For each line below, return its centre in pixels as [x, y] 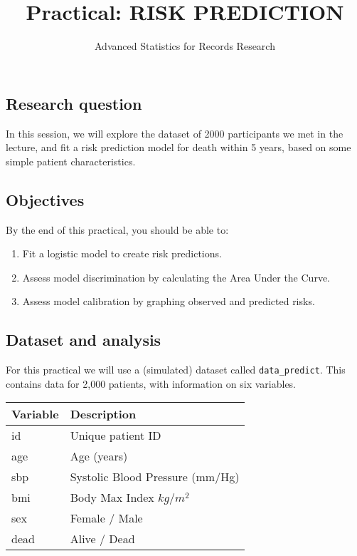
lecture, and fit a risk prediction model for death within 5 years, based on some [178, 147]
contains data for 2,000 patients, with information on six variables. [151, 383]
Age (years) [99, 456]
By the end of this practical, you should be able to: [117, 229]
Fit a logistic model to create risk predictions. [122, 253]
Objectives [45, 199]
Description [103, 414]
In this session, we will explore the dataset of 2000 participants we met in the [175, 133]
